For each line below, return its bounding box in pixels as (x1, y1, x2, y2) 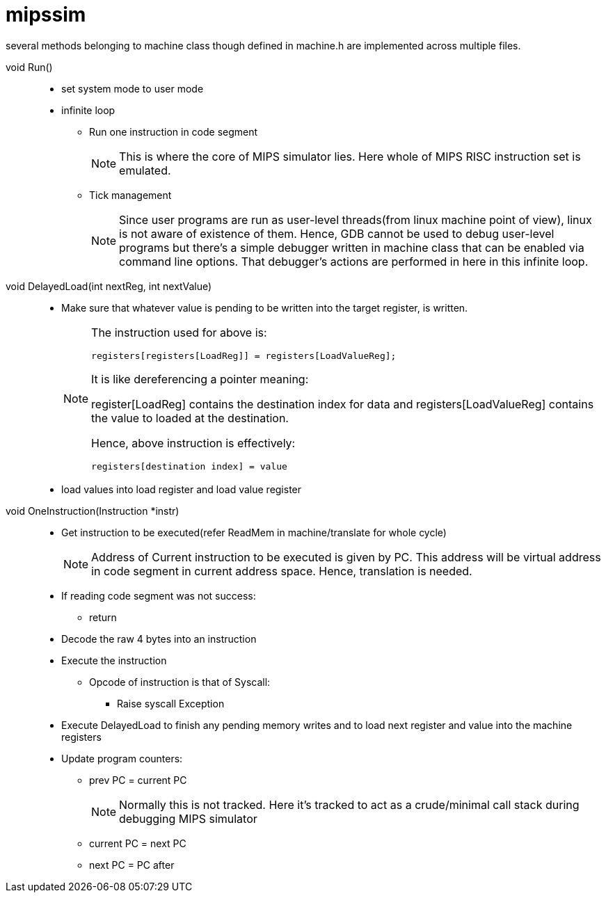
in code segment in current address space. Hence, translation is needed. (91, 563, 472, 578)
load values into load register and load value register (61, 483, 302, 495)
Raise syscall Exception (117, 697, 225, 709)
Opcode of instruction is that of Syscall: (89, 675, 271, 688)
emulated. (119, 163, 171, 177)
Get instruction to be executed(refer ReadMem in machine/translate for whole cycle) (61, 526, 447, 538)
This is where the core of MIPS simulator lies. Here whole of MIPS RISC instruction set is (119, 149, 581, 163)
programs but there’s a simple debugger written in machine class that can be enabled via (119, 240, 584, 255)
